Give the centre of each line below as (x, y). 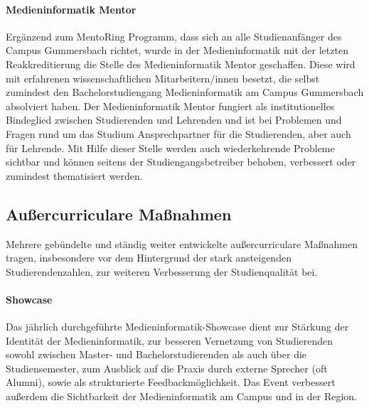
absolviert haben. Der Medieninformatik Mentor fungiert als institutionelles (170, 106)
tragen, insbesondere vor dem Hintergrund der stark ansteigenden (149, 258)
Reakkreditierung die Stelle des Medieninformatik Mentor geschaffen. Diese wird (181, 64)
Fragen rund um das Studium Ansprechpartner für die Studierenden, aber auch (178, 133)
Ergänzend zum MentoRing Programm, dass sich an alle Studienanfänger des (174, 36)
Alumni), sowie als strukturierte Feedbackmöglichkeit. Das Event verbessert (171, 382)
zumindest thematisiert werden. (74, 175)
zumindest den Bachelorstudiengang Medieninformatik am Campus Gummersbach (185, 92)
